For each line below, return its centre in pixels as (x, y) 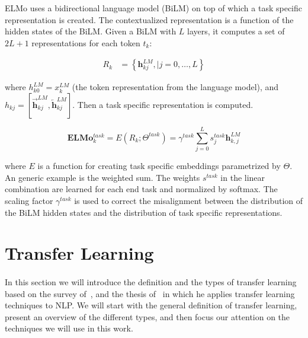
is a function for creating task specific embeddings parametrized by (159, 166)
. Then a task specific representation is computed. (163, 104)
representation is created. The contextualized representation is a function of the (149, 19)
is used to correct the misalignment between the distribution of (189, 200)
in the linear (243, 177)
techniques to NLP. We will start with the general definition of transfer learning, (151, 305)
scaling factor (29, 200)
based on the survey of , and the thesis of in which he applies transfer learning (150, 293)
